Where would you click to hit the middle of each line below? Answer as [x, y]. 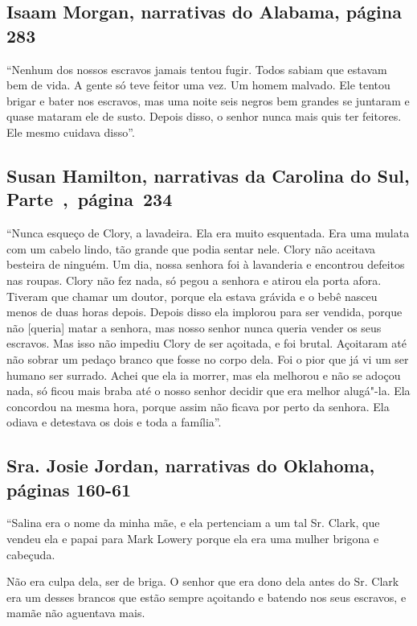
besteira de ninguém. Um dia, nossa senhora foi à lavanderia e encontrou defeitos [206, 264]
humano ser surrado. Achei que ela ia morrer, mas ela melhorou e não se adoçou [204, 375]
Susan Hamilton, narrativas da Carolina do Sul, [208, 175]
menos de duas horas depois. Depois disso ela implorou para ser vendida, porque [204, 312]
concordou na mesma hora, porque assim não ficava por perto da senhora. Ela [198, 406]
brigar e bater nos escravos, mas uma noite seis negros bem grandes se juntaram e [208, 100]
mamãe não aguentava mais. [76, 613]
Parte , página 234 [90, 199]
